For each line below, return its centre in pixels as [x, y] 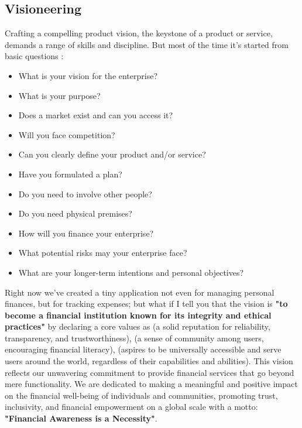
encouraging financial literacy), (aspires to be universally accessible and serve [143, 349]
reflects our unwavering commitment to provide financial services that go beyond [150, 372]
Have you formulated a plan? [70, 174]
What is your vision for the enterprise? [88, 75]
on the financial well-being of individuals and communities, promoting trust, [141, 395]
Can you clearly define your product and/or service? [112, 154]
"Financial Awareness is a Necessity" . [81, 418]
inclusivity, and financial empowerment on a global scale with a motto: [131, 407]
